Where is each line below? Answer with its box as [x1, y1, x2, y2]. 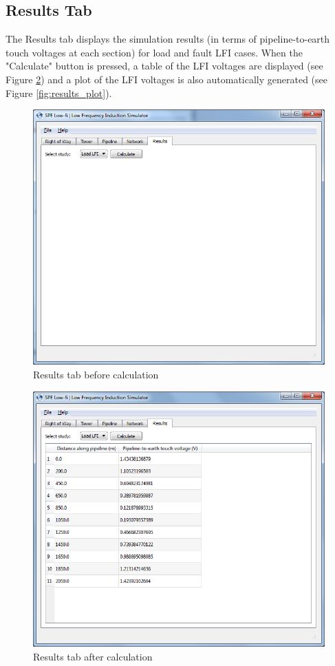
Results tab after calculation [33, 649, 153, 663]
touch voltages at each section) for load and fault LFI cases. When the [6, 45, 303, 59]
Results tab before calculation [33, 367, 159, 382]
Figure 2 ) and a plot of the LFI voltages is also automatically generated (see [6, 72, 327, 86]
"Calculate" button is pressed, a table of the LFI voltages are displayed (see [6, 58, 323, 73]
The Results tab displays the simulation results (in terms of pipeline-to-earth [6, 32, 330, 46]
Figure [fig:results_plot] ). [6, 85, 112, 100]
